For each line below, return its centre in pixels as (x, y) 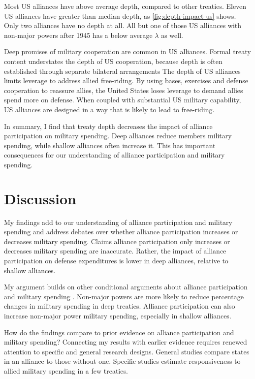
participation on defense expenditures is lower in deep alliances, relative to (116, 260)
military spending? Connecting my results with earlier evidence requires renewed (126, 342)
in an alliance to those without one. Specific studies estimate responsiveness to (122, 361)
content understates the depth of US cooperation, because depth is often (113, 61)
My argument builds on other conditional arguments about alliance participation (126, 287)
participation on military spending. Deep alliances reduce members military (118, 136)
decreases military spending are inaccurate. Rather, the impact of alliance (115, 251)
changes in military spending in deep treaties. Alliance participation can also (120, 306)
